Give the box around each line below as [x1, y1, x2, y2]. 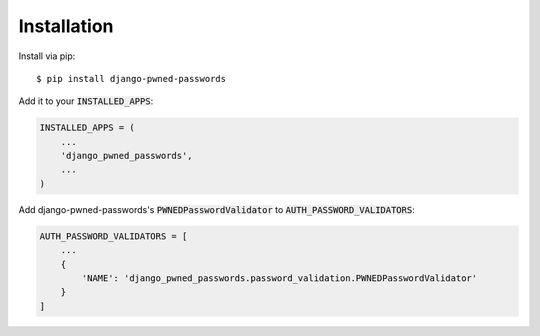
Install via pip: [18, 50, 76, 62]
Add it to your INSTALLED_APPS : [18, 95, 154, 107]
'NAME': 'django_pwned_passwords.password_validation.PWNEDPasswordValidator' [81, 273, 478, 284]
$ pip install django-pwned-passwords [36, 73, 227, 84]
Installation [18, 15, 114, 37]
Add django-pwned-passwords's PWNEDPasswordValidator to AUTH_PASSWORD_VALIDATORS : [18, 203, 415, 215]
